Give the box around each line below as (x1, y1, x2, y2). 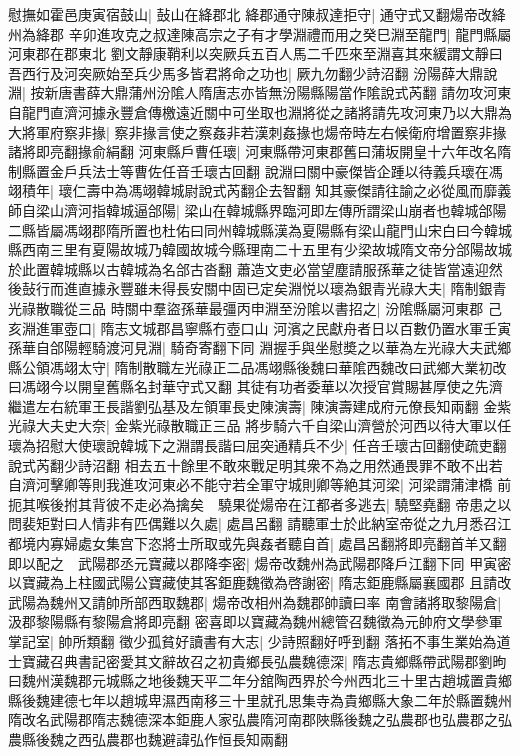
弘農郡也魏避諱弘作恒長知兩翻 (91, 728, 288, 749)
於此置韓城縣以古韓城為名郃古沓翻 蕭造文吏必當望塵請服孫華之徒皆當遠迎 (8, 258, 489, 279)
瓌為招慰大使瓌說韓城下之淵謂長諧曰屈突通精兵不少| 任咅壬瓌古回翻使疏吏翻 (8, 435, 507, 456)
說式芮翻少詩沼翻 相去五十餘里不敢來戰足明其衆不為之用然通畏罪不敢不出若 (8, 454, 503, 475)
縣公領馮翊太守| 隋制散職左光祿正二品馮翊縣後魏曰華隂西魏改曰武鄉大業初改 (8, 356, 507, 377)
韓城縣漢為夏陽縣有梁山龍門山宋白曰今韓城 (231, 219, 512, 240)
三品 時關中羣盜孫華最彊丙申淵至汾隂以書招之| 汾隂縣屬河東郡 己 (77, 297, 502, 318)
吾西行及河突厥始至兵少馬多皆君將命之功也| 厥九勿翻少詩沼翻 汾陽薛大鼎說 (8, 62, 498, 83)
